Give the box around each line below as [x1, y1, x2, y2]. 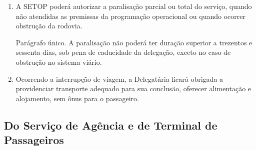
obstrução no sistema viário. [15, 56, 102, 67]
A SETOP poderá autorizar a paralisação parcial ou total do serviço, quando [15, 1, 252, 11]
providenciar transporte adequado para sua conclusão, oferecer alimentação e [15, 83, 251, 94]
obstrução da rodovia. [15, 20, 82, 31]
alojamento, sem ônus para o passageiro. [15, 93, 139, 103]
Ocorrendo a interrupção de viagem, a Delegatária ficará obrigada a [15, 73, 223, 84]
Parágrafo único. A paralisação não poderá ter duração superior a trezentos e [15, 37, 252, 47]
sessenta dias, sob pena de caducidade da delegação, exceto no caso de [15, 47, 231, 57]
